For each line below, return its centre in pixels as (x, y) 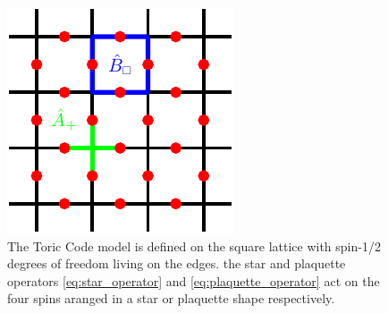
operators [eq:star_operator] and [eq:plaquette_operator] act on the (194, 280)
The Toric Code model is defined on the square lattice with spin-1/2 (194, 245)
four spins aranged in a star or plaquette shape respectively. (171, 298)
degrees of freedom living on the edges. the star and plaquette (177, 263)
